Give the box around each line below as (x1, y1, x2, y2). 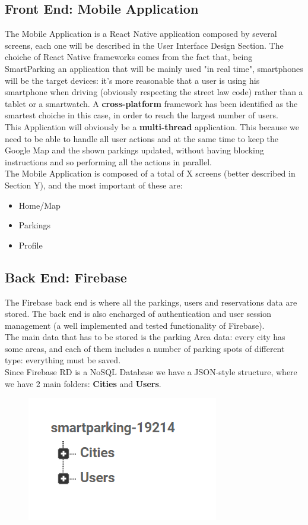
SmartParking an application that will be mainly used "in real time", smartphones (5, 62, 303, 74)
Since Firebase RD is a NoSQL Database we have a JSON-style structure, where (5, 366, 297, 378)
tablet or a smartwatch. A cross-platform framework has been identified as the (5, 97, 298, 109)
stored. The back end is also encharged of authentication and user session (5, 307, 272, 320)
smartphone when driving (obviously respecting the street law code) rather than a (5, 86, 303, 98)
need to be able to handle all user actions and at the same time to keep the (5, 132, 279, 144)
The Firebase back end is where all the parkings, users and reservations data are (5, 295, 297, 308)
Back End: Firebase (5, 268, 127, 286)
